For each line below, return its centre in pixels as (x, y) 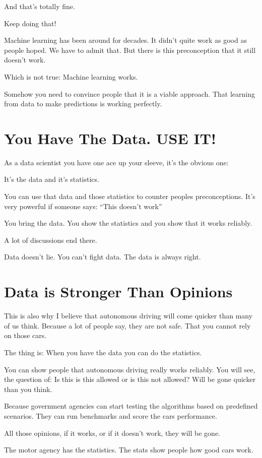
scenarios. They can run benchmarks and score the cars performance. (111, 415)
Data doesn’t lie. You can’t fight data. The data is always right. (103, 257)
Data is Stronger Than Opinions (118, 291)
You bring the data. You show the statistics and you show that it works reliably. (128, 223)
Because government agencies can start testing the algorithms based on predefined (131, 406)
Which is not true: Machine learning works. (71, 76)
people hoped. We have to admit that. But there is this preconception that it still (130, 50)
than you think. (28, 389)
